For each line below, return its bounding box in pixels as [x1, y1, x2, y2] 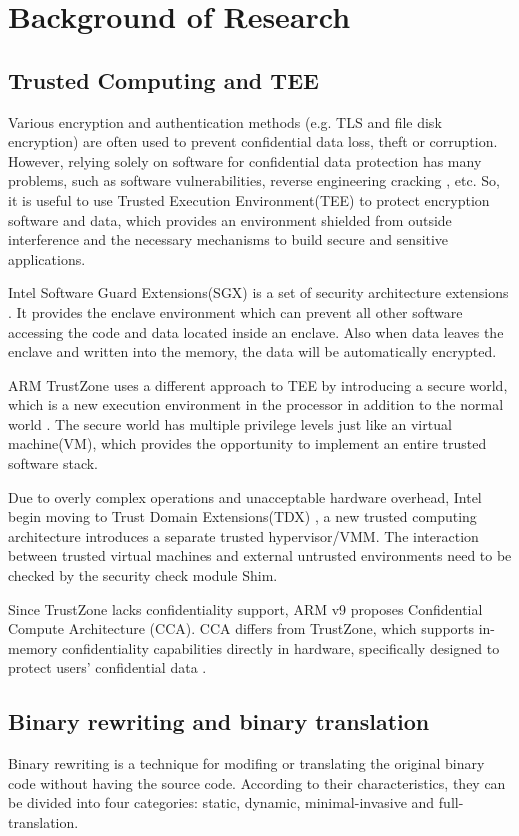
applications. [8, 248, 86, 269]
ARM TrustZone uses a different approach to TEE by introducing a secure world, [8, 374, 508, 395]
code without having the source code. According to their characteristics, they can [8, 772, 506, 793]
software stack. [8, 453, 99, 474]
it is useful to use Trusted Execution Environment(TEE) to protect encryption [8, 189, 490, 210]
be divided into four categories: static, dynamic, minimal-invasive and [8, 792, 435, 813]
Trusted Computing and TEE [8, 64, 319, 95]
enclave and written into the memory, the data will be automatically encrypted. [8, 341, 497, 362]
